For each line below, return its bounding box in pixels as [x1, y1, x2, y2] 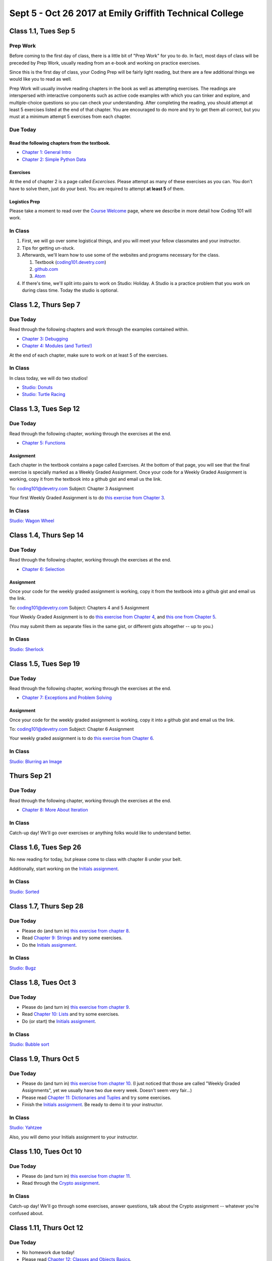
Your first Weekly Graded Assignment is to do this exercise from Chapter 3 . [9, 494, 166, 500]
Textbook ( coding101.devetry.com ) [34, 259, 107, 265]
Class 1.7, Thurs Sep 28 [9, 902, 84, 910]
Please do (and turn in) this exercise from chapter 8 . [22, 928, 130, 934]
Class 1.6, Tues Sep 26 [9, 843, 82, 852]
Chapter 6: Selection [22, 566, 65, 572]
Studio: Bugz [9, 965, 36, 971]
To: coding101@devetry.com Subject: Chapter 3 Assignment [9, 485, 134, 491]
